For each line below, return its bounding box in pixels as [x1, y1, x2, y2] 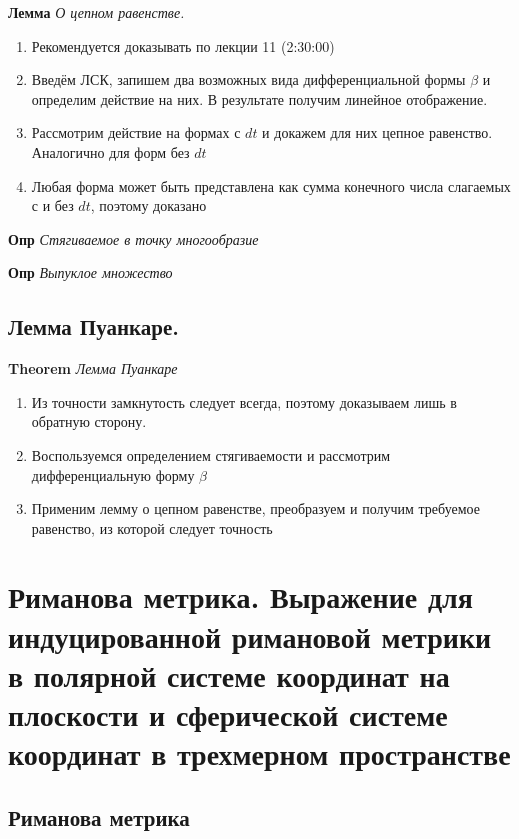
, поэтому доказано [90, 195, 207, 216]
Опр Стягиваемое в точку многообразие [8, 228, 259, 249]
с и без [31, 195, 74, 216]
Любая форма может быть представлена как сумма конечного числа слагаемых [31, 175, 511, 196]
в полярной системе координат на [8, 654, 450, 695]
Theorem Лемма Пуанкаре [8, 358, 178, 379]
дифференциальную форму [31, 464, 195, 485]
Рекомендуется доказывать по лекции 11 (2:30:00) [31, 35, 335, 56]
